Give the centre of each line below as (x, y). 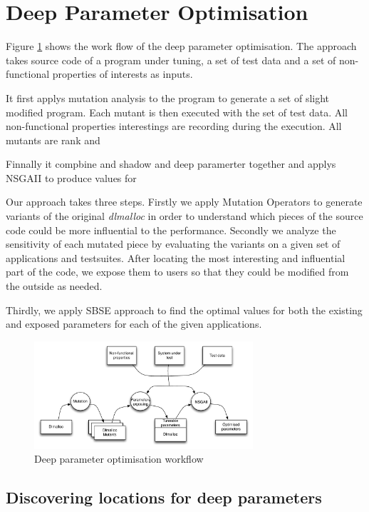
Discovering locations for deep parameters (164, 497)
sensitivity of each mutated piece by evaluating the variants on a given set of (173, 244)
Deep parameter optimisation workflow (119, 459)
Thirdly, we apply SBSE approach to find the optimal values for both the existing (184, 310)
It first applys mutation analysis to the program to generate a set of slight (168, 97)
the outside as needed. (54, 286)
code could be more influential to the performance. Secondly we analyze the (171, 230)
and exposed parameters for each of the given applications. (134, 324)
